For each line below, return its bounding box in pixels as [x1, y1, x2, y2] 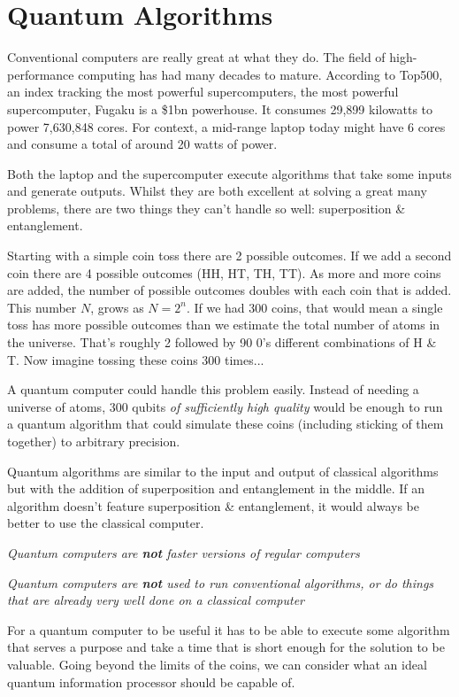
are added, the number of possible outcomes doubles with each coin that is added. [7, 281, 452, 299]
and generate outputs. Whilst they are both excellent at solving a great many [7, 182, 427, 200]
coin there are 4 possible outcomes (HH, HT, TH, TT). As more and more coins [7, 263, 441, 282]
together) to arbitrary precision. [7, 432, 180, 450]
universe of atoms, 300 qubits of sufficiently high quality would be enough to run [7, 397, 443, 415]
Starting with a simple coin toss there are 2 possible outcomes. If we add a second [7, 246, 452, 265]
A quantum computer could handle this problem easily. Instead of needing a [7, 380, 419, 399]
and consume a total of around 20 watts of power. [7, 135, 278, 153]
